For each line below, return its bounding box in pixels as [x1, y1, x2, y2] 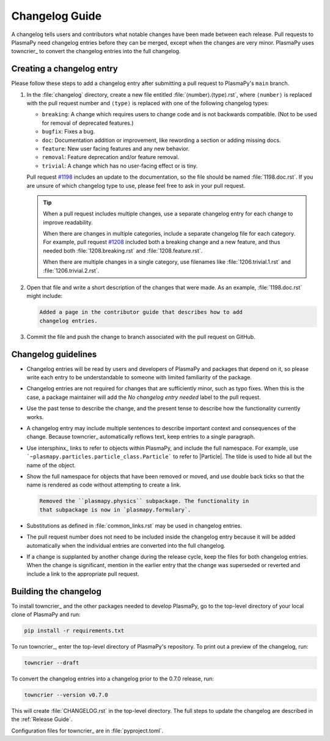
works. [26, 413, 44, 420]
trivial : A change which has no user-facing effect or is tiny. [42, 162, 198, 169]
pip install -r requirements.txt [24, 627, 125, 634]
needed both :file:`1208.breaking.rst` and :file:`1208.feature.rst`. [43, 247, 203, 254]
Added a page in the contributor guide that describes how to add [39, 309, 243, 316]
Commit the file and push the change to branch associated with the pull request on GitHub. [26, 333, 256, 340]
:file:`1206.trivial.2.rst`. [43, 267, 100, 274]
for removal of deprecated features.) [42, 119, 134, 127]
